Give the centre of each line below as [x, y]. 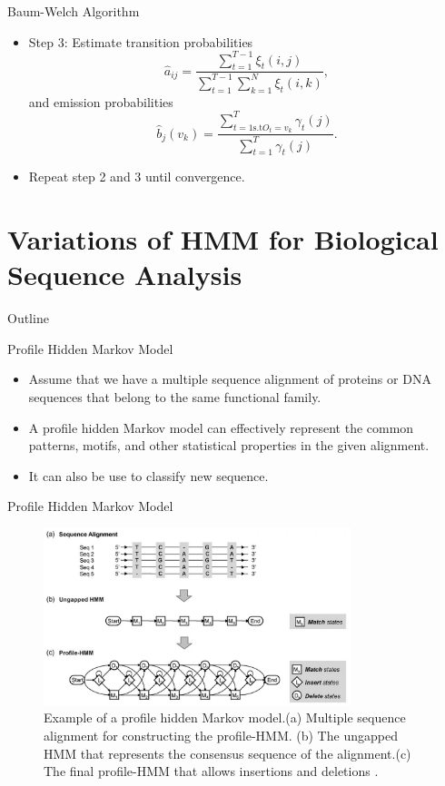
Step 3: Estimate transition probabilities [141, 41]
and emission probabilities [101, 101]
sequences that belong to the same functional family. [175, 397]
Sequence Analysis [125, 275]
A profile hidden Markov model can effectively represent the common [221, 427]
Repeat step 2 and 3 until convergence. [137, 177]
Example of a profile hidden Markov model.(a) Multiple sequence [225, 717]
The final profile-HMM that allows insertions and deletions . [211, 771]
